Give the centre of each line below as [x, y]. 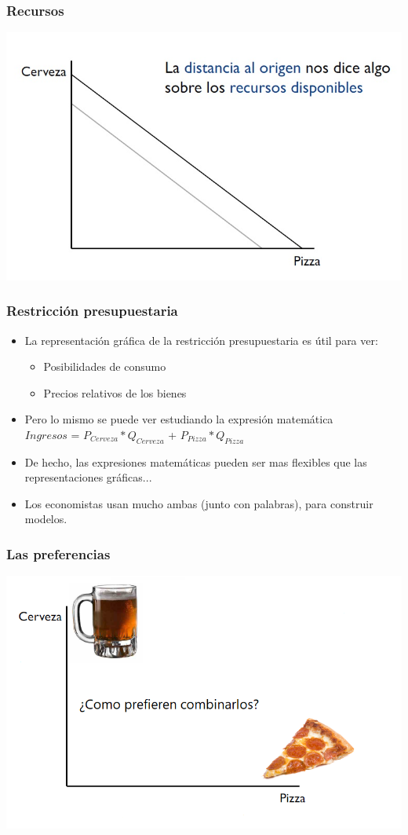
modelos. [46, 519]
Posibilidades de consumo [105, 366]
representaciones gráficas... [88, 477]
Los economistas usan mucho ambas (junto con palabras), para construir [199, 503]
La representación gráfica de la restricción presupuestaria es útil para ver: [201, 340]
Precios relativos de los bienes [115, 392]
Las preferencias [58, 553]
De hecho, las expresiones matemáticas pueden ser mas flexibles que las [196, 461]
